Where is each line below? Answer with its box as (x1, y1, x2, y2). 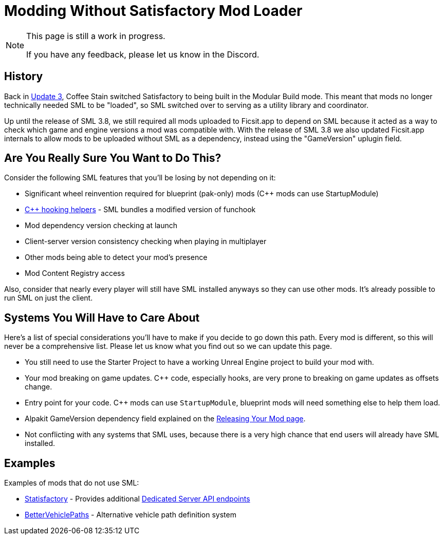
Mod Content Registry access (25, 269, 125, 278)
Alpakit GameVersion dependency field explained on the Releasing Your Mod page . (25, 414, 306, 423)
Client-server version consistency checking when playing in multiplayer (25, 237, 267, 246)
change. (25, 382, 52, 392)
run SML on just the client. (4, 293, 93, 303)
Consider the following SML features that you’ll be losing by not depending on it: (4, 173, 276, 182)
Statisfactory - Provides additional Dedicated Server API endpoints (25, 494, 250, 504)
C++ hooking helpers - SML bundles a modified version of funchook (25, 205, 256, 214)
